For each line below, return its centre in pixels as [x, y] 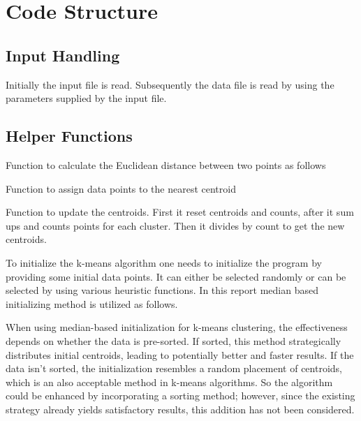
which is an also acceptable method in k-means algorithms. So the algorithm [169, 382]
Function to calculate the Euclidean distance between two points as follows [166, 164]
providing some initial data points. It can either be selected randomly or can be [176, 276]
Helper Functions [69, 136]
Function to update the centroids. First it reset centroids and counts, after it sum [180, 212]
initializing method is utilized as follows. [92, 303]
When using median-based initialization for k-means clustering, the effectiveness [177, 327]
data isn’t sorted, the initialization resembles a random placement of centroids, [174, 368]
